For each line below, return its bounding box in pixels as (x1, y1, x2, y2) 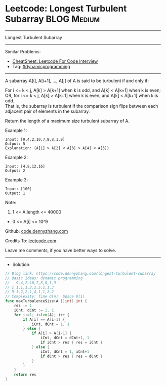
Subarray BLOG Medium (5, 13, 100, 25)
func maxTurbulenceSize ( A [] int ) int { (5, 299, 87, 304)
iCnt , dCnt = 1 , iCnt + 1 (40, 349, 90, 354)
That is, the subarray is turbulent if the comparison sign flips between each (5, 103, 158, 109)
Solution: (12, 261, 31, 267)
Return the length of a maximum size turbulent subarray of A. (5, 118, 130, 124)
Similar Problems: (5, 48, 41, 54)
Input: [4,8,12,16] (5, 164, 45, 169)
